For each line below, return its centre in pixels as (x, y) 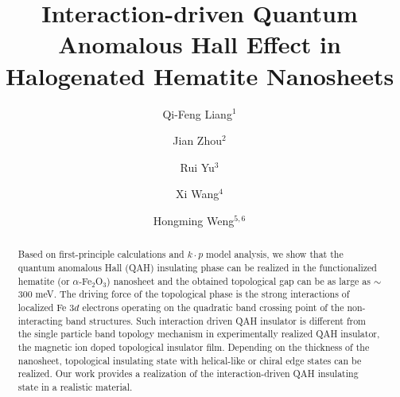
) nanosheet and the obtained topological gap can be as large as (239, 280)
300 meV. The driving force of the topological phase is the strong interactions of (184, 294)
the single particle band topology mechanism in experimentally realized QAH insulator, (199, 334)
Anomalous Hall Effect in (200, 44)
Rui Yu (197, 167)
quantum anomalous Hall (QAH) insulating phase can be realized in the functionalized (197, 267)
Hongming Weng (194, 220)
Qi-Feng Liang (197, 113)
